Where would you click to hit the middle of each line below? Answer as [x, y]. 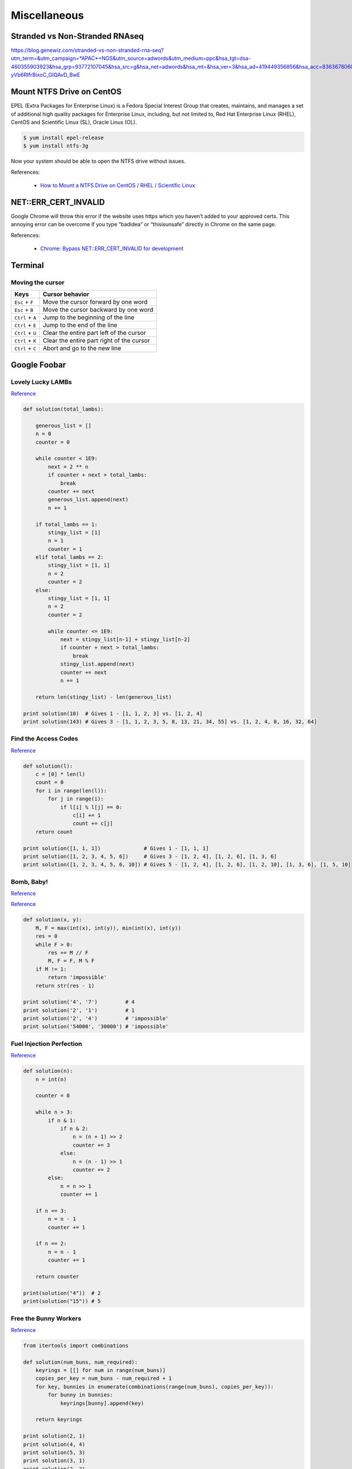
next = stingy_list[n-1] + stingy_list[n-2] [125, 639]
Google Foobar [38, 365]
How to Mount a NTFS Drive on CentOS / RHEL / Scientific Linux [118, 186]
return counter [57, 1276]
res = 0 [47, 936]
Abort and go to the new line [82, 348]
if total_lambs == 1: [67, 524]
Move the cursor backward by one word [98, 310]
